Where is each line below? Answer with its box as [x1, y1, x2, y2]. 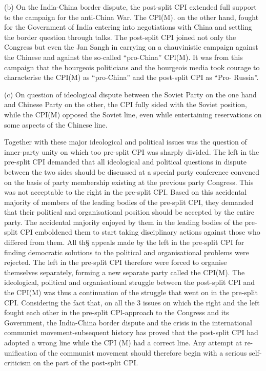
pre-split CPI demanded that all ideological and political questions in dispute [4, 156, 247, 167]
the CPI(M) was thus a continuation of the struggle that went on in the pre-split [4, 287, 258, 298]
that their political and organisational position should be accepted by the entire [4, 207, 255, 217]
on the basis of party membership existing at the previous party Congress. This [4, 176, 254, 187]
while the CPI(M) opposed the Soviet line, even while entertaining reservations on [4, 109, 262, 119]
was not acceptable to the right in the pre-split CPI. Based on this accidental [4, 187, 247, 197]
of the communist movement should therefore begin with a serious [39, 347, 247, 358]
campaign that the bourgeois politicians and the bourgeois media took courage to [4, 61, 260, 72]
